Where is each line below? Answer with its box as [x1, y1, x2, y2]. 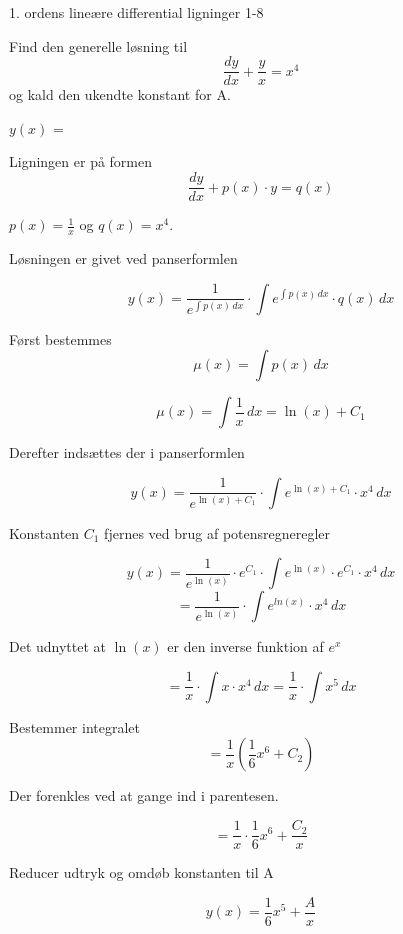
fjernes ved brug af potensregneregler [104, 522, 331, 543]
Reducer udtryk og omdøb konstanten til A [9, 862, 274, 883]
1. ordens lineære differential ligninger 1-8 [9, 2, 264, 22]
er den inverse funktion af [167, 636, 324, 657]
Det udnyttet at [9, 636, 107, 657]
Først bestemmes [9, 328, 112, 349]
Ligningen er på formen [9, 151, 153, 172]
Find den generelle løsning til [9, 35, 188, 56]
